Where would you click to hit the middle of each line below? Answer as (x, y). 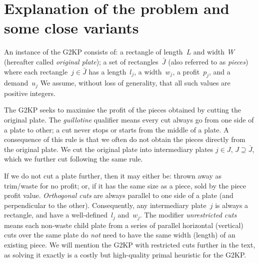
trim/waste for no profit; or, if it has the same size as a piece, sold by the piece (125, 185)
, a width (148, 71)
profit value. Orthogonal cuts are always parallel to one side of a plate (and (119, 195)
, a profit (186, 71)
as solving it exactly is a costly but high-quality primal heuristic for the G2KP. (125, 254)
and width (209, 52)
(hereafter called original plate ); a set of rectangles (81, 61)
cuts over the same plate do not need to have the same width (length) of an (120, 235)
